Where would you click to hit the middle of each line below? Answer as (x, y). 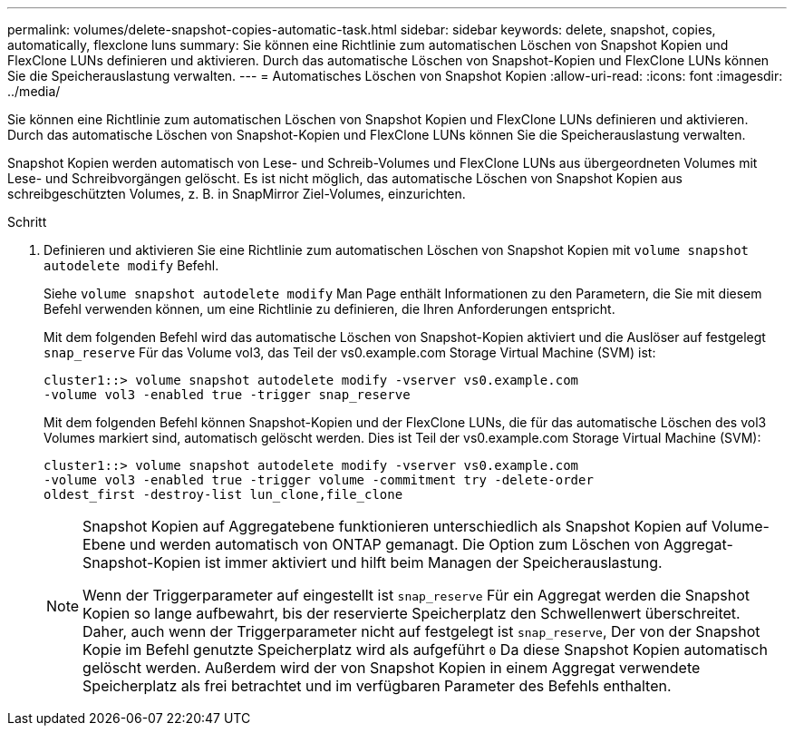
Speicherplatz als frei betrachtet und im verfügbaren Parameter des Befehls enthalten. (377, 686)
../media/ (34, 91)
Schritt (27, 222)
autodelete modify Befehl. (131, 265)
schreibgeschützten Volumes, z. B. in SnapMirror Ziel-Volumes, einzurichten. (237, 194)
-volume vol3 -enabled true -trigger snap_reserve (227, 395)
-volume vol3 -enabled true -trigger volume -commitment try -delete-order (319, 480)
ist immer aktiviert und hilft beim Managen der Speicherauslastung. (434, 562)
